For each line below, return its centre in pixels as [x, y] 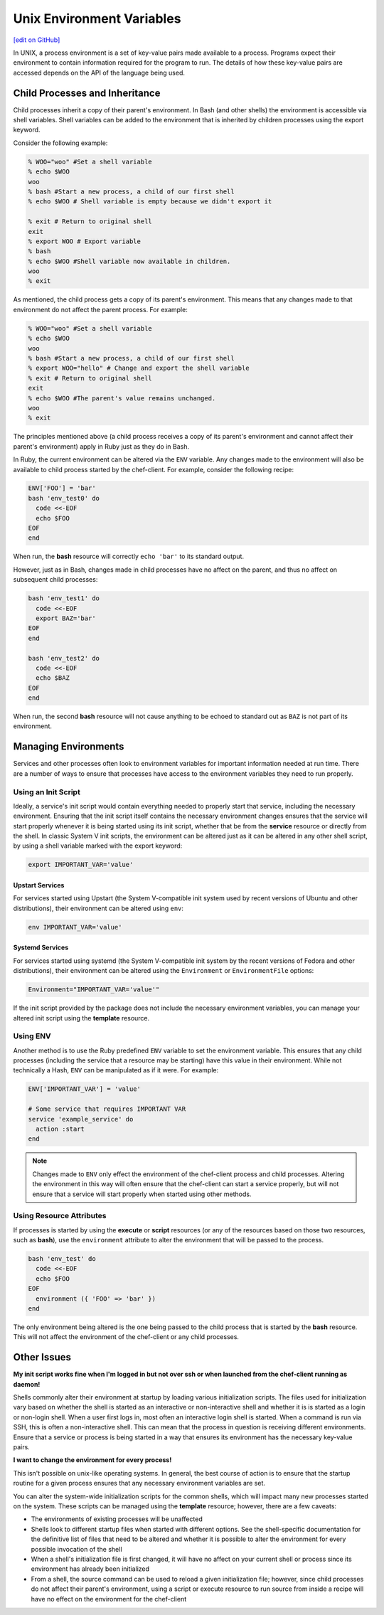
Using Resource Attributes [60, 1216]
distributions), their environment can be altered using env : [98, 908]
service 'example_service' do [81, 1119]
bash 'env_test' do [62, 1259]
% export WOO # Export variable [85, 241]
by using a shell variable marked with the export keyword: [98, 846]
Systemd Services [41, 948]
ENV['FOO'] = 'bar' [62, 488]
